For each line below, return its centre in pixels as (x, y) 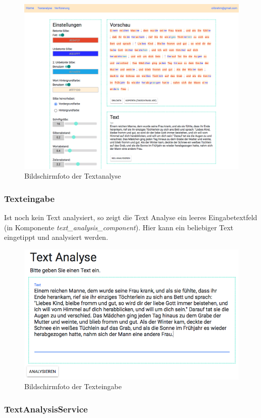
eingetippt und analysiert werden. (56, 237)
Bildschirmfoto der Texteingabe (73, 386)
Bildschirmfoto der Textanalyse (73, 176)
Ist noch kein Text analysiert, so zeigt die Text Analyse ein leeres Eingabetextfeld (131, 217)
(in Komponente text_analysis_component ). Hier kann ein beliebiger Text (119, 227)
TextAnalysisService (46, 409)
